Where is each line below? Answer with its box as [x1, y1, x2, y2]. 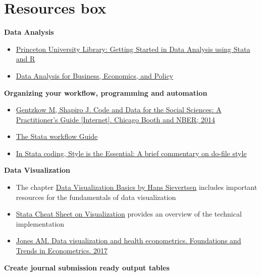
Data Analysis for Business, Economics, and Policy [16, 70, 174, 81]
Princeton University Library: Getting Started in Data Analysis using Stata [16, 43, 250, 54]
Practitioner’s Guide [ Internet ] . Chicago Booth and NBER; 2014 [16, 114, 215, 124]
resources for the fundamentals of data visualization [16, 191, 176, 202]
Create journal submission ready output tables [4, 262, 170, 272]
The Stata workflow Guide [16, 131, 98, 142]
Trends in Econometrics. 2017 [16, 245, 108, 256]
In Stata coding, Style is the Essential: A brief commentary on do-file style [16, 148, 247, 158]
